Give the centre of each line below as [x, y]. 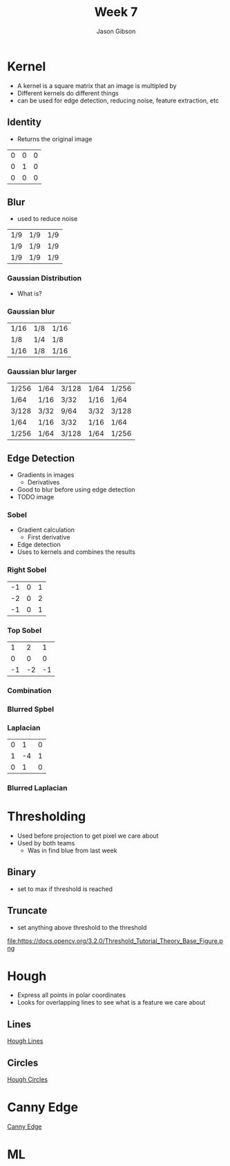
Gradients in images [46, 475]
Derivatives [44, 483]
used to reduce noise [47, 219]
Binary [22, 872]
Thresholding [47, 817]
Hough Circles [28, 1079]
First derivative [49, 537]
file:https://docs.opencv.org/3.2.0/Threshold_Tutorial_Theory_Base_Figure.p [115, 941]
